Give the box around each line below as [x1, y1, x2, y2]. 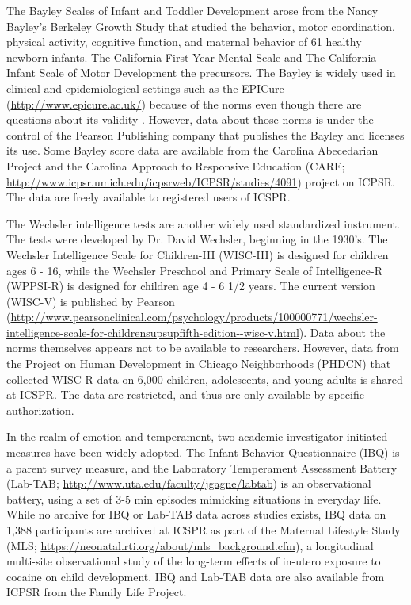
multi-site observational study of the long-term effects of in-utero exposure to [6, 553, 381, 569]
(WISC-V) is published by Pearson [6, 293, 175, 309]
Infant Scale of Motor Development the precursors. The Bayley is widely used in [6, 64, 396, 81]
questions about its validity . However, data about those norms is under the [6, 111, 374, 128]
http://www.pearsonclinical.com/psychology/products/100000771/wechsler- [10, 308, 378, 325]
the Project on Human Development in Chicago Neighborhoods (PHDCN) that [6, 355, 391, 372]
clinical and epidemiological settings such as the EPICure [6, 79, 284, 96]
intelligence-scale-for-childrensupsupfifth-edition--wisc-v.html [6, 324, 299, 340]
